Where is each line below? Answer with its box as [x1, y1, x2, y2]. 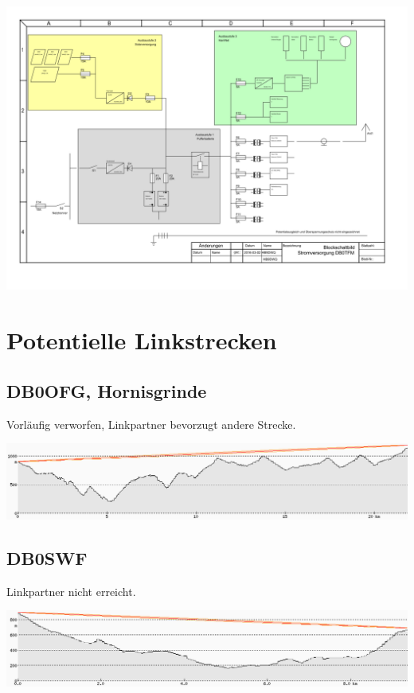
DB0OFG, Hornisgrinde [6, 378, 207, 403]
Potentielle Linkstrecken [6, 324, 277, 356]
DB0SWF [6, 546, 88, 570]
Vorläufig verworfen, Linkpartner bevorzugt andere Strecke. [6, 415, 296, 432]
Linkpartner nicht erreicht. [6, 582, 136, 599]
